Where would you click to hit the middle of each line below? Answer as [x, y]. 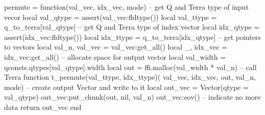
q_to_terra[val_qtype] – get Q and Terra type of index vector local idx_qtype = [132, 27]
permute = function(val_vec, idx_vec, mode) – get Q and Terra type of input [126, 7]
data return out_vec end [43, 107]
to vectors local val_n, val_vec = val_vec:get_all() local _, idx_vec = [116, 47]
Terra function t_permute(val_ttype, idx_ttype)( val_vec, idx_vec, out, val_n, [130, 77]
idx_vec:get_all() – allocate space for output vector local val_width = [115, 56]
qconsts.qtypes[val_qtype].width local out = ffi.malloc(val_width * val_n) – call [130, 67]
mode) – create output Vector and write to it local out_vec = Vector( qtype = [126, 87]
